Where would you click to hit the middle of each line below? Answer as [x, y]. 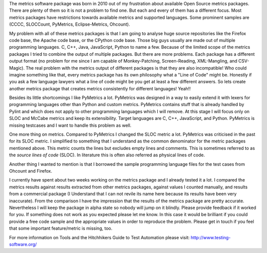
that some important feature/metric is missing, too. [61, 228]
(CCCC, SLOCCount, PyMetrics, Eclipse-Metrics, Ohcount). [70, 24]
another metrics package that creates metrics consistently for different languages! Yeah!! [100, 88]
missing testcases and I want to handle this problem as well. [70, 125]
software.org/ [23, 244]
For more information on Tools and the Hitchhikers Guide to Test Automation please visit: [99, 237]
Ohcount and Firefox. [31, 171]
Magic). [17, 68]
